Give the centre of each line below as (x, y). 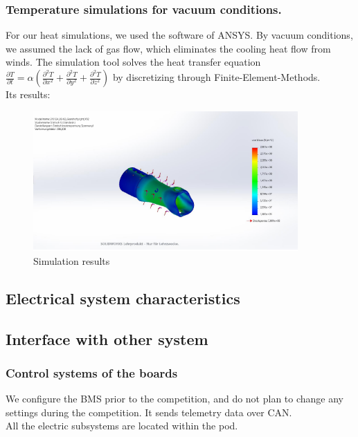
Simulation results (72, 260)
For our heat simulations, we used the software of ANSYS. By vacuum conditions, (179, 35)
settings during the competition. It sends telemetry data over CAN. (149, 412)
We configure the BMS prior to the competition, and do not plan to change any (175, 399)
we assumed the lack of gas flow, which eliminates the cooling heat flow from (168, 48)
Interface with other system (107, 338)
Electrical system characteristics (123, 298)
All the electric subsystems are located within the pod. (122, 426)
